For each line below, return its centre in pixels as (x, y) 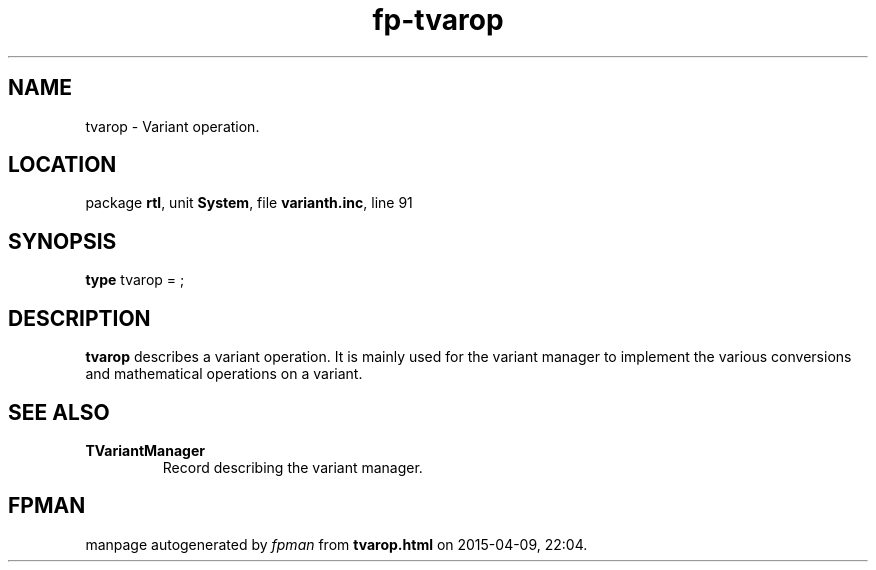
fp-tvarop (438, 20)
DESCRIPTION (79, 318)
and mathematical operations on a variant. (224, 374)
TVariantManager (145, 450)
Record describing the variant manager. (292, 467)
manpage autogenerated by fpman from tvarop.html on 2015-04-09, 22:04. (336, 544)
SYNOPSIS (62, 241)
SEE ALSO (59, 412)
